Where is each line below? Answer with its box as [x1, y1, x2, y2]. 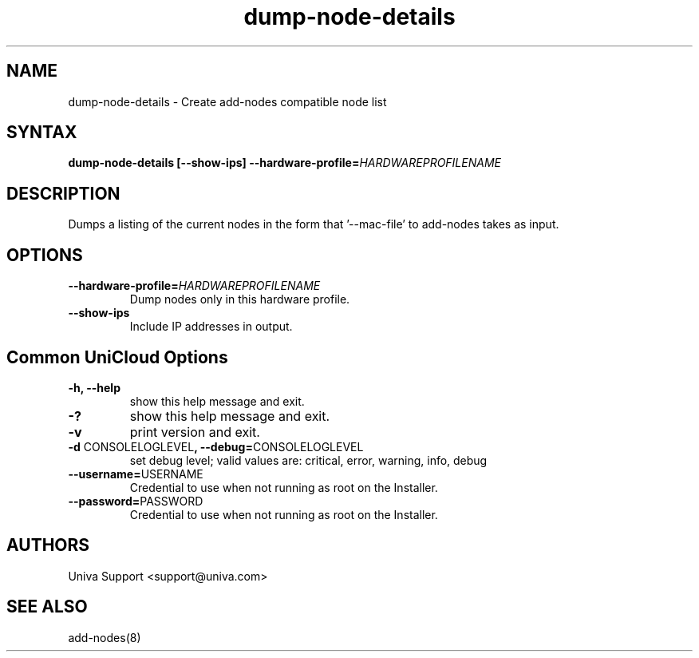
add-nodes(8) [68, 630, 141, 644]
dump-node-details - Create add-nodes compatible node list [68, 94, 387, 109]
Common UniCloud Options [6, 347, 228, 367]
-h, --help [68, 380, 120, 394]
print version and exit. [129, 423, 260, 440]
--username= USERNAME [68, 466, 203, 481]
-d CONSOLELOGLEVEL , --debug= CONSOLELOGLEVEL [68, 439, 364, 454]
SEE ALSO [6, 597, 88, 617]
